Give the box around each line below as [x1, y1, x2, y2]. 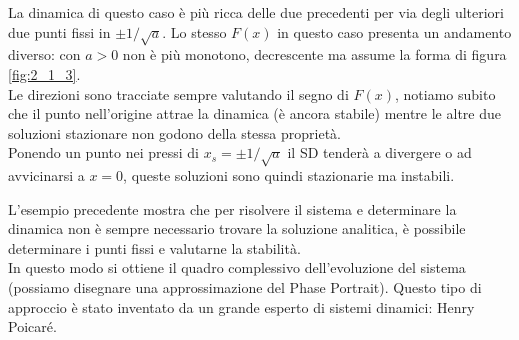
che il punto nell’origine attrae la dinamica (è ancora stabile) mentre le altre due [8, 103, 501, 124]
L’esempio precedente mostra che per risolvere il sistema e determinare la [8, 198, 457, 219]
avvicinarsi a [8, 165, 85, 186]
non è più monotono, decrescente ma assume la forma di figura [122, 44, 507, 65]
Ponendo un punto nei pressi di [8, 142, 199, 163]
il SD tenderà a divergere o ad [287, 142, 472, 163]
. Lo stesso [162, 21, 227, 42]
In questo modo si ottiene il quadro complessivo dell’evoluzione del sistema [8, 257, 466, 278]
